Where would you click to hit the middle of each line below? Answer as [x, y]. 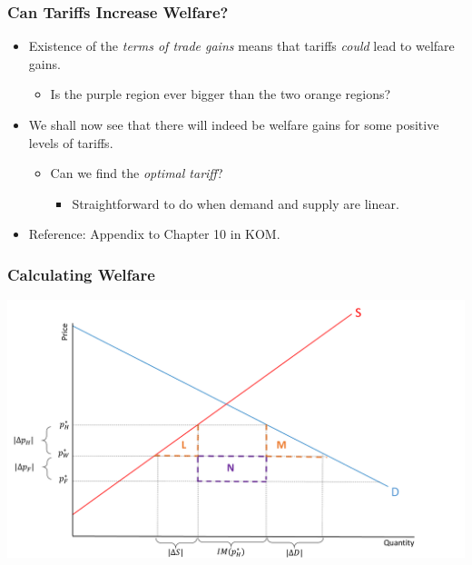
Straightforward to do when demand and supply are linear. [236, 203]
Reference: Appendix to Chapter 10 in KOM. [154, 234]
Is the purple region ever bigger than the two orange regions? [221, 94]
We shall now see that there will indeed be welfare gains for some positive [234, 124]
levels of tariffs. [71, 142]
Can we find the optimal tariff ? [137, 173]
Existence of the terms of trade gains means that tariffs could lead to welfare [241, 46]
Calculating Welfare [81, 274]
